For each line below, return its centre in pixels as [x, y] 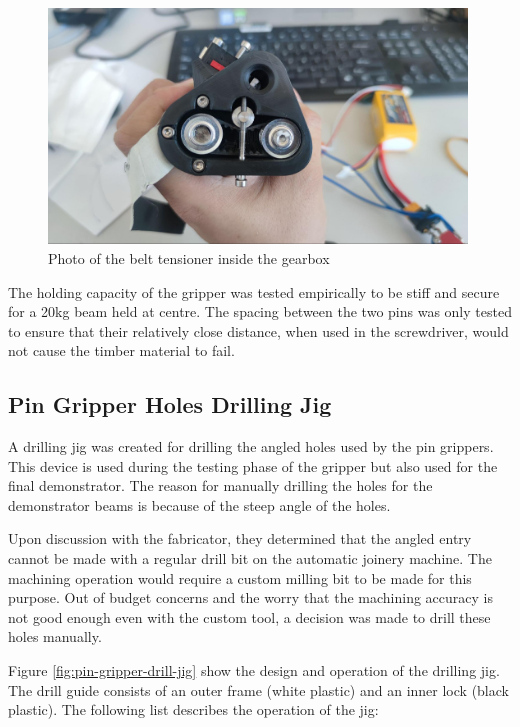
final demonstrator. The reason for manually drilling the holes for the [220, 485]
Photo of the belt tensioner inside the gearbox [189, 257]
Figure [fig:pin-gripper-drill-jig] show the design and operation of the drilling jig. [254, 670]
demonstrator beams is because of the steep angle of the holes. [199, 504]
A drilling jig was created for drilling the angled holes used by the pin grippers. [251, 446]
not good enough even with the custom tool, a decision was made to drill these [249, 616]
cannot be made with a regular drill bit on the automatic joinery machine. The [250, 558]
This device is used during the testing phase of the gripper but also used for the [253, 465]
